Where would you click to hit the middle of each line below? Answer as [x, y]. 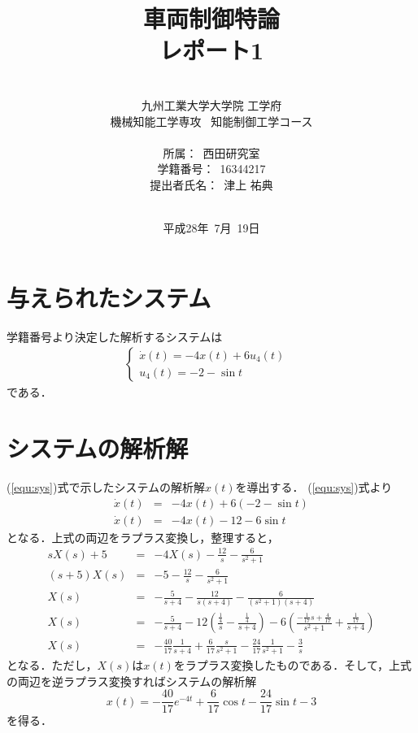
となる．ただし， [52, 665]
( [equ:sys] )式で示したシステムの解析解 [106, 486]
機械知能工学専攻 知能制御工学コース [211, 121]
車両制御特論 [211, 18]
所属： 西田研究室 [211, 152]
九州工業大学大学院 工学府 [211, 104]
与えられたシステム [109, 297]
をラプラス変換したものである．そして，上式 [292, 665]
